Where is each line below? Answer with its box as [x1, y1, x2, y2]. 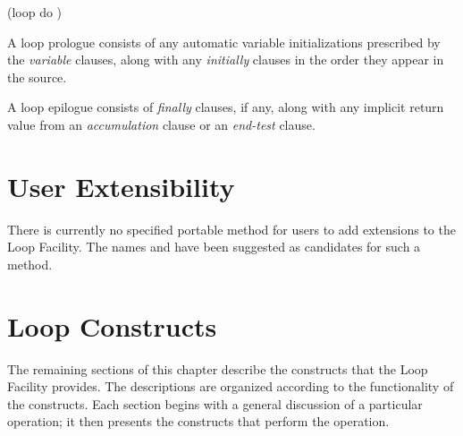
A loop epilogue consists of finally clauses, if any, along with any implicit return [7, 98, 444, 116]
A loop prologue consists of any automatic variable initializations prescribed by [7, 32, 441, 51]
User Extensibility [7, 167, 235, 204]
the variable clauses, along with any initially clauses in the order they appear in [7, 50, 444, 69]
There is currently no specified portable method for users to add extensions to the [7, 219, 456, 238]
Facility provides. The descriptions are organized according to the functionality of [7, 377, 454, 396]
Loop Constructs [7, 307, 217, 344]
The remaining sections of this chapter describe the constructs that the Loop [7, 359, 428, 378]
